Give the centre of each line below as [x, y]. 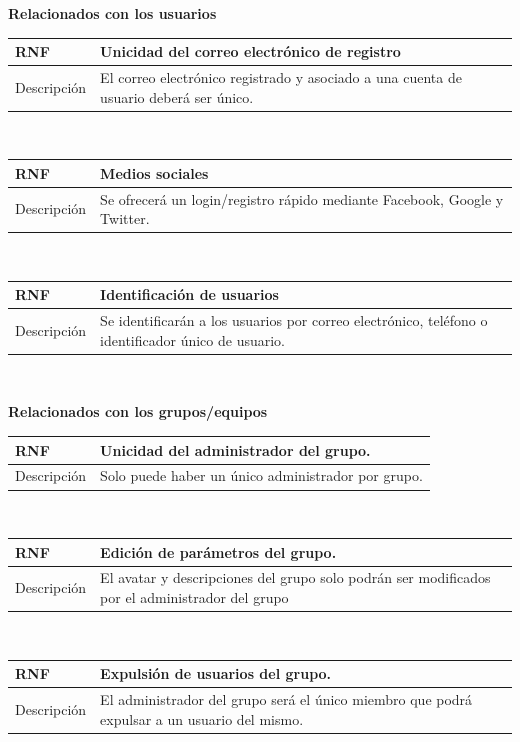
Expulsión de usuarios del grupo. [216, 673]
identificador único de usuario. [193, 339]
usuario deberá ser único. [177, 96]
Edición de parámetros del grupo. [218, 551]
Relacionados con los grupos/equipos [138, 411]
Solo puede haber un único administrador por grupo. [261, 475]
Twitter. [125, 218]
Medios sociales [154, 172]
